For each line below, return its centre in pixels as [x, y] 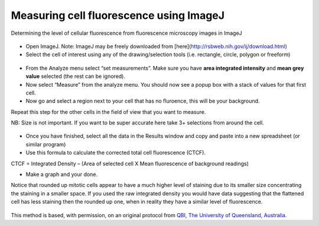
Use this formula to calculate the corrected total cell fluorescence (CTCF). [116, 153]
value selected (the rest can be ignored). [76, 76]
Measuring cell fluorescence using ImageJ [118, 15]
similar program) [46, 144]
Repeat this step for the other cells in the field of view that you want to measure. [108, 112]
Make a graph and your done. [61, 175]
